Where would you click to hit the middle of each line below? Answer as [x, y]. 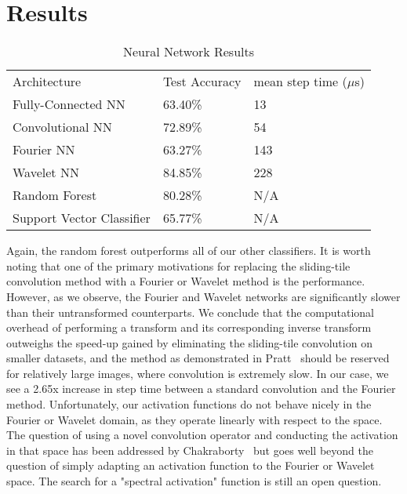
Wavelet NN [46, 173]
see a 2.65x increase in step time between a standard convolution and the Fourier [201, 389]
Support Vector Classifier [82, 218]
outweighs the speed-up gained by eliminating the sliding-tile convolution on [189, 342]
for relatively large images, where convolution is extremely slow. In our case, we [198, 373]
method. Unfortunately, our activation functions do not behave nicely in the [189, 404]
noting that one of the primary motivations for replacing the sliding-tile [178, 265]
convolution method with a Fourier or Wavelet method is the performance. [186, 281]
